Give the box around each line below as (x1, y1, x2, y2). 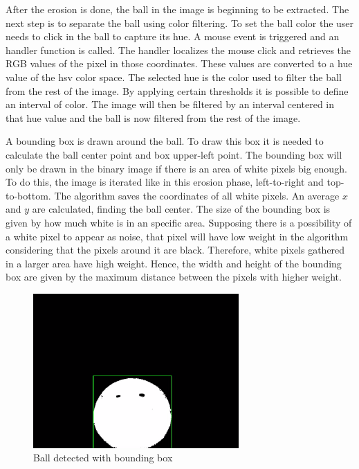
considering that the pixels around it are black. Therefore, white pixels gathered (6, 242, 345, 257)
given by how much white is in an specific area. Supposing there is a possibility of (6, 215, 352, 229)
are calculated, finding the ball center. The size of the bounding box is (32, 202, 331, 216)
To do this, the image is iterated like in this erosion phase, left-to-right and (6, 175, 324, 189)
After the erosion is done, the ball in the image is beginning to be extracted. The (6, 2, 349, 16)
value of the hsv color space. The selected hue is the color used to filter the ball (6, 69, 342, 84)
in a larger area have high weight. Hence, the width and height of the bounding (6, 256, 342, 270)
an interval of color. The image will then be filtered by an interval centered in (6, 97, 335, 112)
